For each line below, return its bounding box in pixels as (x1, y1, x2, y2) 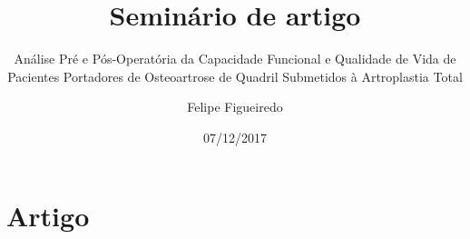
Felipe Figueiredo (187, 97, 283, 116)
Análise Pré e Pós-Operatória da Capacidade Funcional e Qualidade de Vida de (14, 49, 456, 68)
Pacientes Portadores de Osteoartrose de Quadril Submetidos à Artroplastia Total (7, 66, 463, 85)
